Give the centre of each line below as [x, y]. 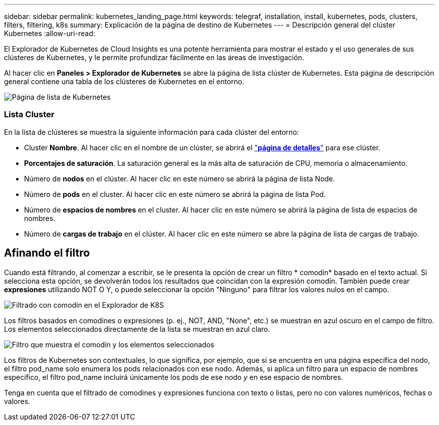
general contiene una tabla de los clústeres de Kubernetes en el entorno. [124, 81]
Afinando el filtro [47, 253]
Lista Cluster [29, 115]
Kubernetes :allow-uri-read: [50, 33]
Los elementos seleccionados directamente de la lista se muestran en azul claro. [137, 329]
